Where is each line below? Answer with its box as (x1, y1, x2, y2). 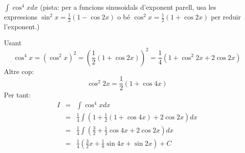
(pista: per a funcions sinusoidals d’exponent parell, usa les (40, 2, 217, 12)
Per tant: (4, 90, 31, 100)
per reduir (211, 12, 241, 21)
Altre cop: (4, 66, 34, 76)
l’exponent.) (4, 21, 40, 31)
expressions (4, 12, 38, 21)
